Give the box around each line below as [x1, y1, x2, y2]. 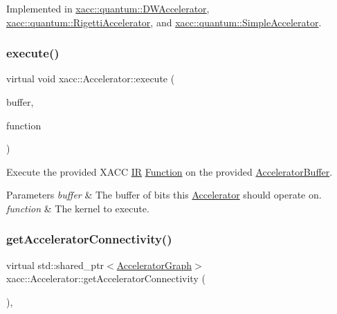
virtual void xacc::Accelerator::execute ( [6, 71, 175, 86]
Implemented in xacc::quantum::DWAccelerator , [6, 1, 210, 15]
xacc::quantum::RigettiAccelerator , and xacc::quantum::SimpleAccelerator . [6, 15, 322, 29]
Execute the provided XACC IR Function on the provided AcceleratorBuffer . [6, 164, 333, 178]
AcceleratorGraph [116, 257, 192, 272]
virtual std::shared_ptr [6, 257, 104, 272]
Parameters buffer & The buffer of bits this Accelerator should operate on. [6, 187, 322, 202]
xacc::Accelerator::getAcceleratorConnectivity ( [6, 271, 206, 286]
